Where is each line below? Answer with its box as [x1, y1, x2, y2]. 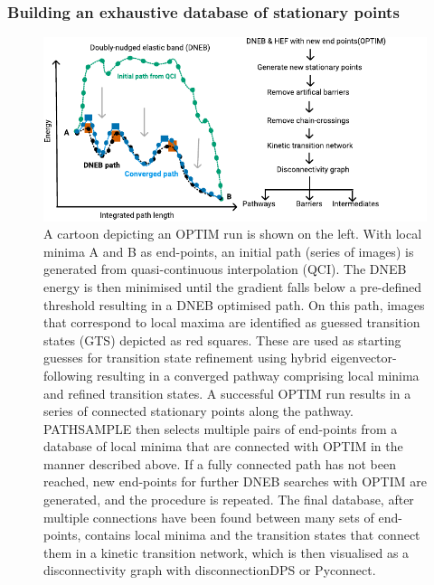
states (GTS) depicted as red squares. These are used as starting [43, 330, 401, 349]
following [43, 365, 93, 384]
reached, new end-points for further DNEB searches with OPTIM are [43, 472, 427, 491]
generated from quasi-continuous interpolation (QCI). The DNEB [43, 259, 407, 278]
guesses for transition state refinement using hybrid [43, 348, 327, 367]
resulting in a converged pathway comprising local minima [97, 365, 420, 384]
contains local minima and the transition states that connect [84, 525, 420, 544]
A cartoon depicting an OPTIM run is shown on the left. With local [43, 224, 422, 243]
